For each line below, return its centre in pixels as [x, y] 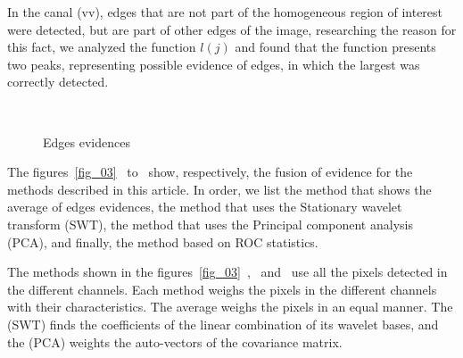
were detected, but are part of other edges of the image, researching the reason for [232, 29]
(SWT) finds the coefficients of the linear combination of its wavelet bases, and [223, 324]
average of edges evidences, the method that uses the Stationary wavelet [205, 207]
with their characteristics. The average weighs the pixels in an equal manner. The [230, 307]
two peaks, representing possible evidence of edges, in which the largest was [214, 64]
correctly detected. [58, 82]
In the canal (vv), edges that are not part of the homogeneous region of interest [225, 12]
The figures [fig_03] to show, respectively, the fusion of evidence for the [210, 172]
